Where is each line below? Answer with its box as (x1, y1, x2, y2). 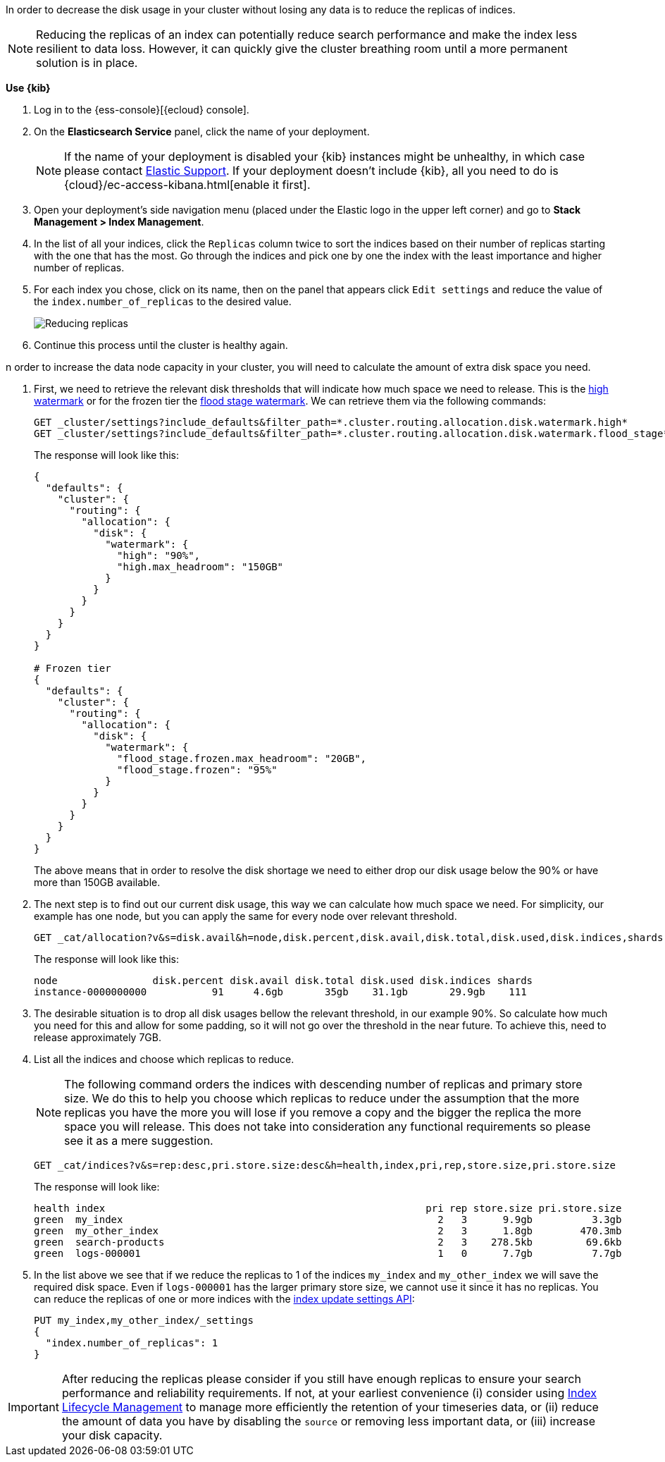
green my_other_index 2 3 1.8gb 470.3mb (34, 1225, 622, 1236)
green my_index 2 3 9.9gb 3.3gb (34, 1214, 622, 1225)
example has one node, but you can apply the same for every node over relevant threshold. (34, 910, 457, 922)
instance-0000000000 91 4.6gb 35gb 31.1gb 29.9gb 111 (34, 986, 527, 997)
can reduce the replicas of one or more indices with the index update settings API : (34, 1293, 415, 1305)
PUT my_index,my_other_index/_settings (34, 1315, 254, 1326)
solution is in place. (36, 56, 138, 70)
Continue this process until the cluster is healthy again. (34, 339, 288, 351)
